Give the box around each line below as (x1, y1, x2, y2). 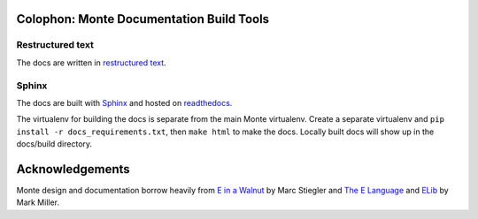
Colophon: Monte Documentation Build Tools (16, 11, 270, 26)
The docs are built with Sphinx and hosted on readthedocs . (16, 97, 233, 108)
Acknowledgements (16, 162, 130, 177)
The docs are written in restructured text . (16, 57, 167, 68)
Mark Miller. (16, 197, 60, 208)
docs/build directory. (16, 139, 93, 149)
